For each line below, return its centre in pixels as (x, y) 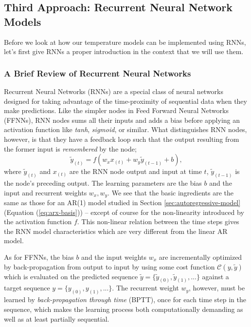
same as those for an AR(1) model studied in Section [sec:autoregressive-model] (122, 202)
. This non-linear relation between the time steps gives (158, 221)
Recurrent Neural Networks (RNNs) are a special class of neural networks (114, 91)
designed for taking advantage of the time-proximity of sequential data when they (125, 101)
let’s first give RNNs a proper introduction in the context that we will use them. (124, 51)
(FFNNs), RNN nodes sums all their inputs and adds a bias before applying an (122, 120)
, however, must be (217, 288)
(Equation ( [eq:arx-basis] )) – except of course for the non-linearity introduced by (124, 212)
